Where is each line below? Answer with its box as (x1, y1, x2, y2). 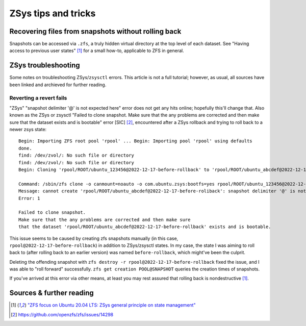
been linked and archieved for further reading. (9, 82, 107, 88)
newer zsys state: (9, 127, 47, 133)
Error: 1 (18, 195, 40, 201)
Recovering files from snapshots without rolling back (9, 27, 182, 36)
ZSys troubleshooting (9, 61, 80, 70)
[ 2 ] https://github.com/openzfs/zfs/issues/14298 (11, 311, 114, 317)
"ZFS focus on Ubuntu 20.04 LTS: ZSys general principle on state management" (27, 302, 196, 308)
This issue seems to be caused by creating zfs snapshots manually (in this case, (9, 235, 178, 241)
